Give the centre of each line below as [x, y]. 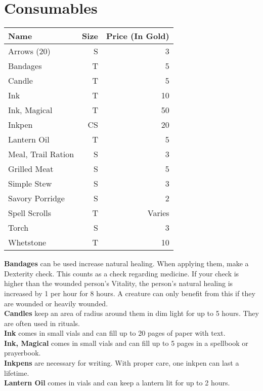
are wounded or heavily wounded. [56, 303]
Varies [158, 213]
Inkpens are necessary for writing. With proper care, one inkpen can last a [122, 363]
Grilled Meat [31, 169]
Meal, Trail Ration [41, 154]
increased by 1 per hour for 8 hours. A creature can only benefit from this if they [130, 293]
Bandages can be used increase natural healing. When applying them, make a [126, 263]
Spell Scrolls [30, 213]
